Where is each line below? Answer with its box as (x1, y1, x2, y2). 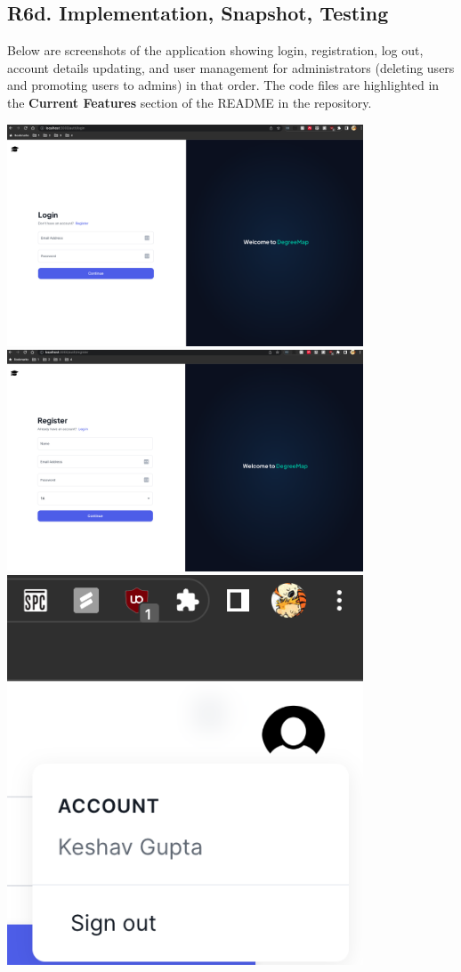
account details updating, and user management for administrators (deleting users (7, 58, 455, 77)
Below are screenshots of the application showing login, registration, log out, (7, 41, 424, 60)
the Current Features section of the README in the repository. (7, 93, 372, 111)
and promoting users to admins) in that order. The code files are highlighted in (7, 76, 440, 94)
